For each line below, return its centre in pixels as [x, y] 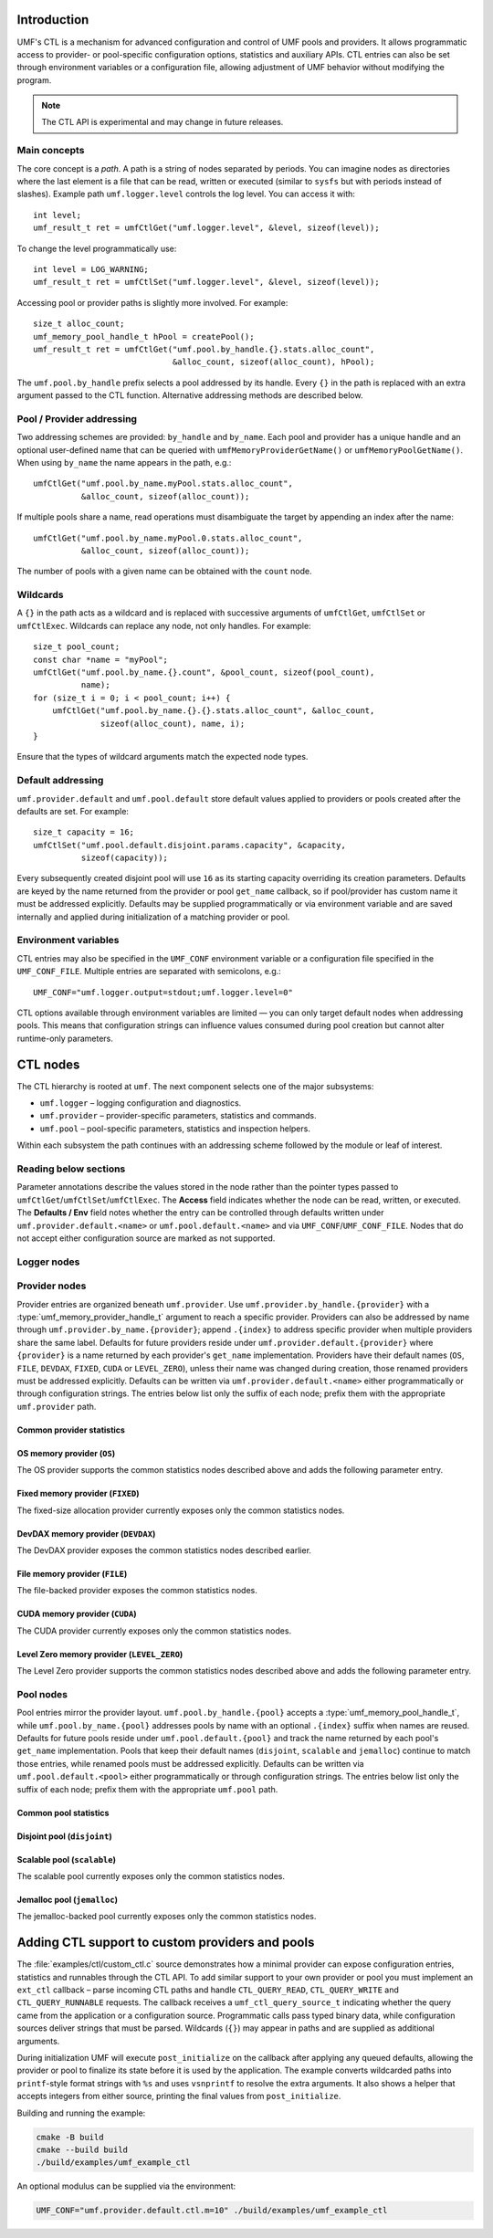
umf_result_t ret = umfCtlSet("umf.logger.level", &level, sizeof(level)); [206, 282]
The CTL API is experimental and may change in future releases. [163, 122]
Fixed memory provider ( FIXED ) [79, 1494]
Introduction [53, 20]
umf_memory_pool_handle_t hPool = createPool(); [144, 336]
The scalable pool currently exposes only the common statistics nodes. [151, 1876]
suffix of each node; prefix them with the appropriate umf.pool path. [147, 1789]
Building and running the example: [81, 2113]
